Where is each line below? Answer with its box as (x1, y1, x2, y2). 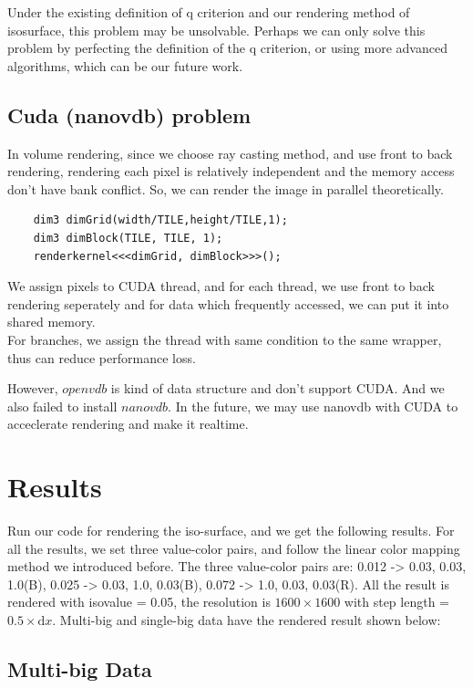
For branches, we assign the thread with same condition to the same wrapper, (7, 329, 442, 349)
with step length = (344, 592, 449, 611)
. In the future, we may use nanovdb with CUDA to (168, 396, 458, 415)
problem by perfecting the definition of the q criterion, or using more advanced (7, 38, 447, 57)
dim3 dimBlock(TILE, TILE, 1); (33, 231, 223, 245)
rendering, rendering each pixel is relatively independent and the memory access (7, 162, 455, 181)
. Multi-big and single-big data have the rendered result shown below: (52, 610, 441, 629)
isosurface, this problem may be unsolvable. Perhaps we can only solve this (7, 20, 426, 39)
